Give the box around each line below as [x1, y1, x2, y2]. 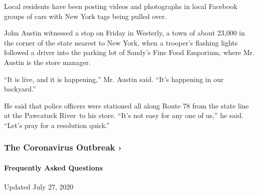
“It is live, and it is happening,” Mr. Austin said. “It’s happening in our [4, 73, 224, 84]
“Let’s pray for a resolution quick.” [4, 119, 110, 130]
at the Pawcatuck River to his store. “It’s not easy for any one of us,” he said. [4, 110, 244, 120]
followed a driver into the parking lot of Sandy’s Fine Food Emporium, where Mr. [4, 47, 255, 57]
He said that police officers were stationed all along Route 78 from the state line [4, 100, 249, 110]
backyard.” [4, 83, 36, 94]
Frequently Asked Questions [4, 162, 103, 172]
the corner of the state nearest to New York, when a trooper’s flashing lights [4, 37, 238, 47]
